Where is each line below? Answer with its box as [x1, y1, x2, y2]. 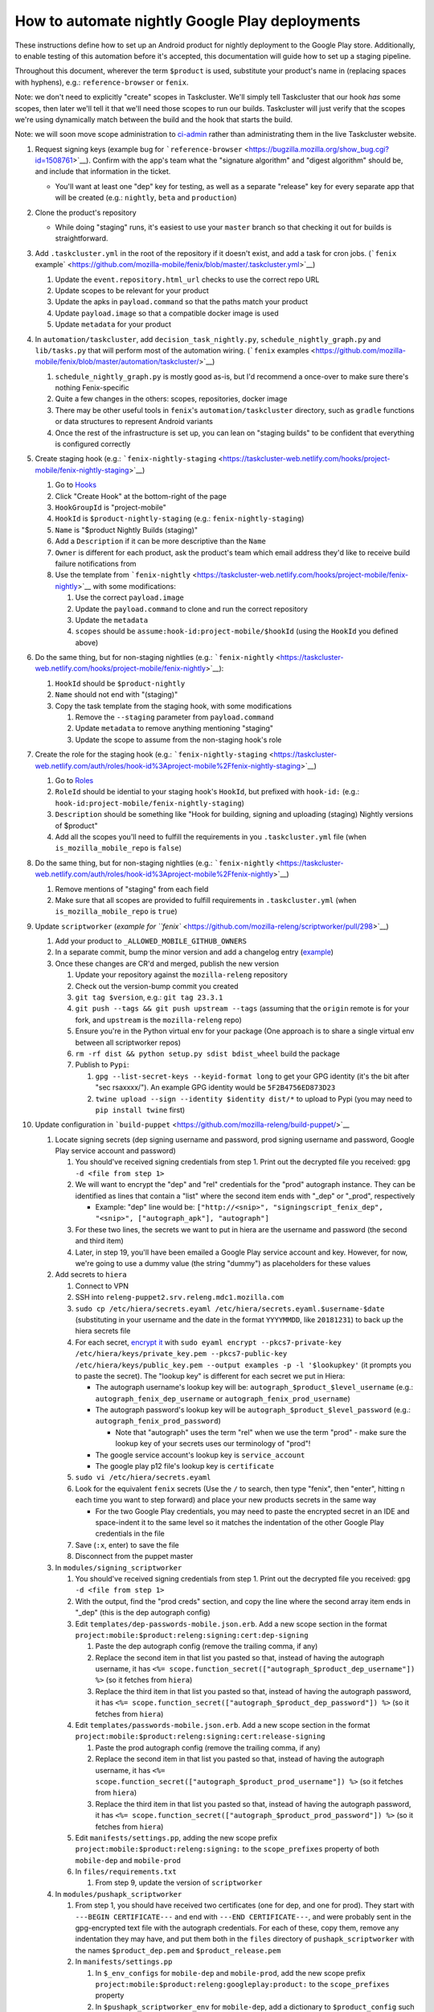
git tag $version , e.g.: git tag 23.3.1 [75, 992, 223, 1002]
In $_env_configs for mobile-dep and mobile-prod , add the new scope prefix [95, 1968, 366, 1977]
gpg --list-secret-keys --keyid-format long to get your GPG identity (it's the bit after [95, 1071, 410, 1081]
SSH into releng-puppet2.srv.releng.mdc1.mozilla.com [75, 1293, 285, 1302]
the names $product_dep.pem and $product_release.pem [75, 1945, 281, 1955]
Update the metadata [75, 615, 149, 625]
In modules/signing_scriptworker [55, 1562, 182, 1573]
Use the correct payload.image [75, 592, 185, 603]
